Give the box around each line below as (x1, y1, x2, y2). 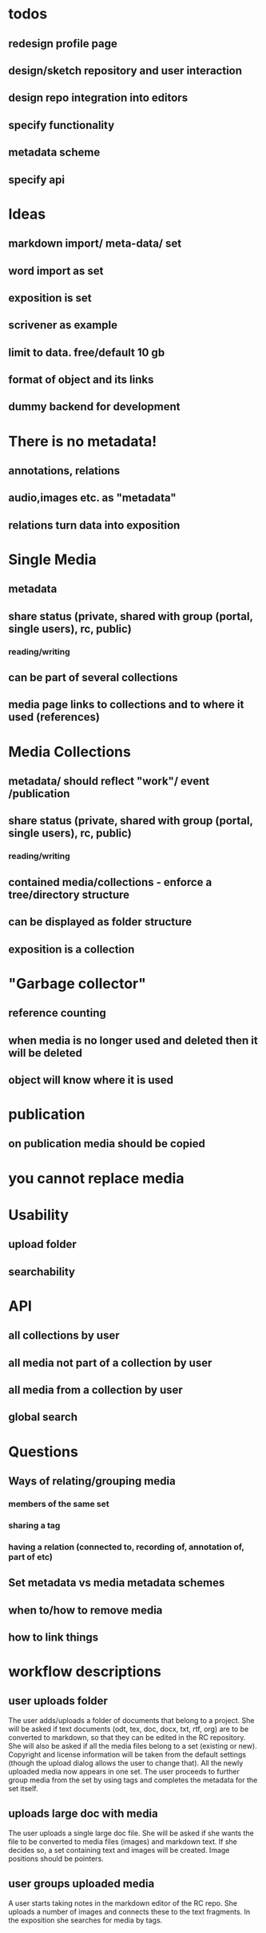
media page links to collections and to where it (8, 698, 244, 711)
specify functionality (8, 118, 115, 132)
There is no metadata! (8, 432, 157, 450)
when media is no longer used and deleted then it (8, 1033, 258, 1047)
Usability (8, 1206, 69, 1224)
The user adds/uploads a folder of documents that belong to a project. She (8, 1715, 255, 1725)
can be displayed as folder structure (8, 915, 193, 929)
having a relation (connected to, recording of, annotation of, (8, 1541, 244, 1552)
